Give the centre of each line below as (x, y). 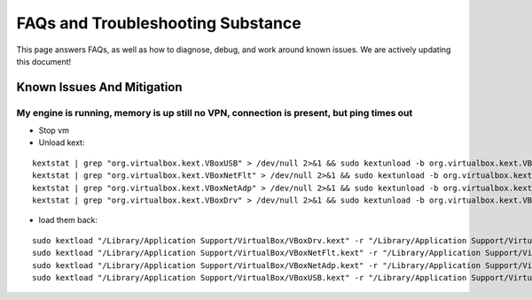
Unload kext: (62, 142)
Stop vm (54, 131)
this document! (44, 61)
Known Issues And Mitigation (99, 87)
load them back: (68, 220)
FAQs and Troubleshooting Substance (159, 23)
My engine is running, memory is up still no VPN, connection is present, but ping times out (215, 112)
